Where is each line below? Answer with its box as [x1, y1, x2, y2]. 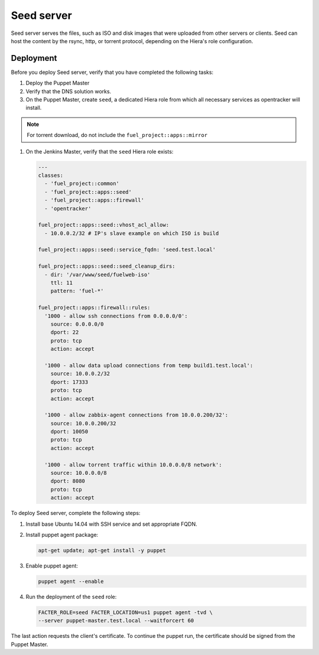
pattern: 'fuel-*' [50, 288, 104, 295]
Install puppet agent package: [25, 531, 99, 538]
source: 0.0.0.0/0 [50, 321, 104, 327]
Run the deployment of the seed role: [25, 593, 117, 600]
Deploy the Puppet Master [25, 80, 90, 87]
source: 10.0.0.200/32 [50, 420, 116, 426]
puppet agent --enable [38, 578, 104, 585]
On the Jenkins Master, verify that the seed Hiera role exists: [25, 148, 174, 155]
